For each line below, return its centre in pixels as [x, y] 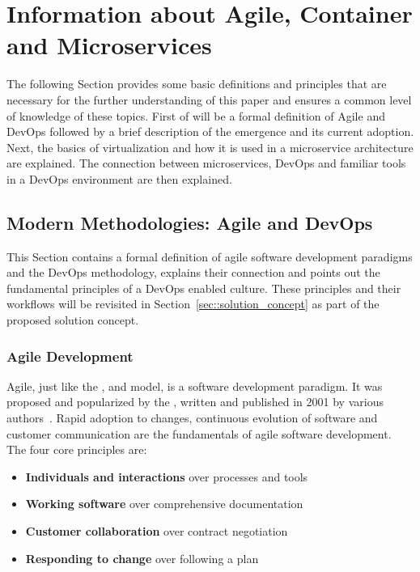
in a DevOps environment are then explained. [119, 178]
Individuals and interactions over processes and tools [167, 476]
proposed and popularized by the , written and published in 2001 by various [195, 402]
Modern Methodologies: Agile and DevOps [190, 222]
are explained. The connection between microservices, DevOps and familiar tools [206, 163]
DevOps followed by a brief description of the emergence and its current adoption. [210, 131]
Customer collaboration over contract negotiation [157, 531]
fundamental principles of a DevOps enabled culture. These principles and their [204, 288]
